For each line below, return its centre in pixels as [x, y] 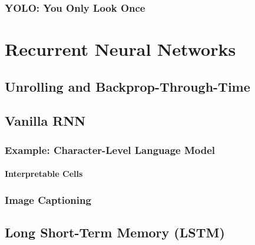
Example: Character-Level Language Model [110, 150]
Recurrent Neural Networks [120, 49]
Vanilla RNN [45, 121]
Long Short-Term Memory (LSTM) [115, 232]
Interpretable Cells [44, 174]
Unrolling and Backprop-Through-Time [127, 86]
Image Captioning [48, 199]
